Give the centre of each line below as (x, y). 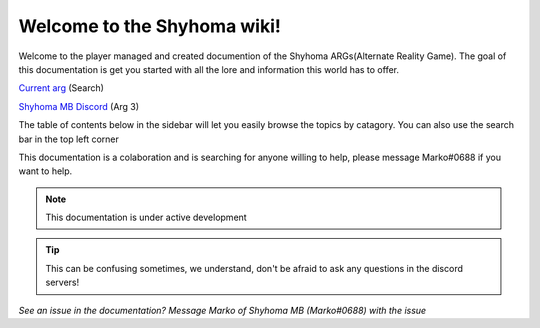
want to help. (45, 171)
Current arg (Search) (61, 88)
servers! (62, 282)
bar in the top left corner (69, 139)
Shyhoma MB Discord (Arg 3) (79, 106)
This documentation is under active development (146, 217)
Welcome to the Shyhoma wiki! (150, 26)
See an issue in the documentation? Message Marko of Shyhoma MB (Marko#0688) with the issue (222, 310)
